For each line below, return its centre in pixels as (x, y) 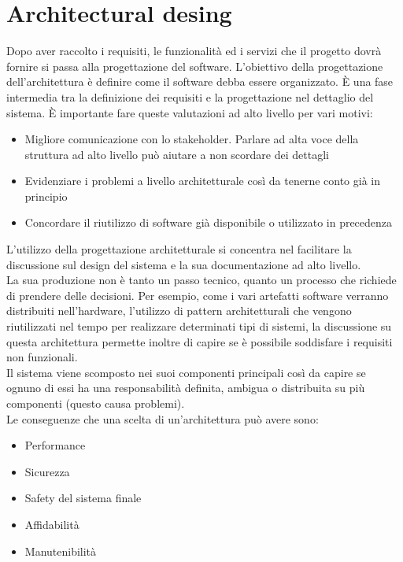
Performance (55, 445)
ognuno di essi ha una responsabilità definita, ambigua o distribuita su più (186, 388)
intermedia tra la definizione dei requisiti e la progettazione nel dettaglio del (190, 96)
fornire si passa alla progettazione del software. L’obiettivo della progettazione (195, 66)
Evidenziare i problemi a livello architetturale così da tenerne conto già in (202, 181)
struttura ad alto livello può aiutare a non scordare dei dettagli (177, 154)
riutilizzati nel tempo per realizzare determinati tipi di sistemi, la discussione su (199, 326)
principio (46, 196)
